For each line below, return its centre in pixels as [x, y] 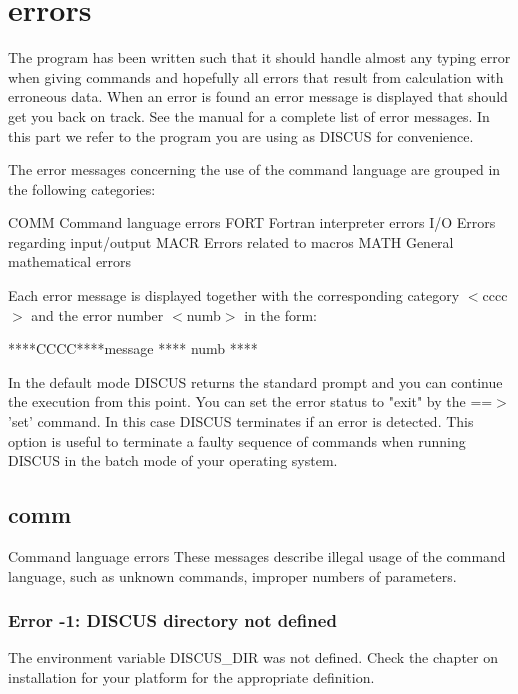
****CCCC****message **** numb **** [133, 348]
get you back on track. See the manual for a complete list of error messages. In [249, 115]
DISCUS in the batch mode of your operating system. [173, 460]
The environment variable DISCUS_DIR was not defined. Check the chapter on [253, 657]
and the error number [97, 314]
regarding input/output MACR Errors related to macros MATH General [231, 241]
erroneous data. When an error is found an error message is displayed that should [258, 96]
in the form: [280, 314]
